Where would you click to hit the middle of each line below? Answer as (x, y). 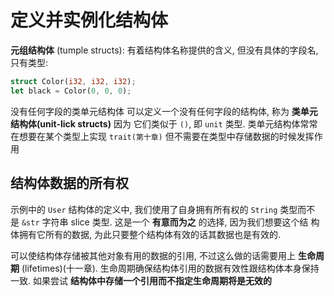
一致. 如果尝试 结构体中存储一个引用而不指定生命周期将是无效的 (141, 280)
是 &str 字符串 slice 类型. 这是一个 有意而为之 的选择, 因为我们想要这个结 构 (165, 222)
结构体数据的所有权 (69, 183)
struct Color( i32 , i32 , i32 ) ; (73, 81)
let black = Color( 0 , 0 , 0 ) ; (71, 91)
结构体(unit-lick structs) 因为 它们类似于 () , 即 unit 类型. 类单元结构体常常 (164, 123)
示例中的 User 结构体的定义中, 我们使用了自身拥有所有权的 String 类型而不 (163, 209)
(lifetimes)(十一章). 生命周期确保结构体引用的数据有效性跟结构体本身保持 (170, 268)
